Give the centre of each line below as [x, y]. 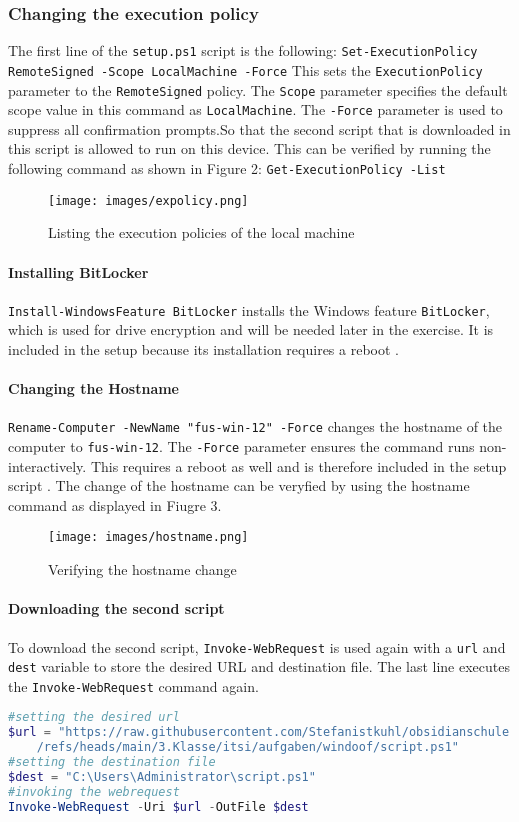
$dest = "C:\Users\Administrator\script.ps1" [162, 776]
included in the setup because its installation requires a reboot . [203, 348]
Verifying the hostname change [142, 569]
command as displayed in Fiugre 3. [115, 504]
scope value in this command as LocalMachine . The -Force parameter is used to [255, 109]
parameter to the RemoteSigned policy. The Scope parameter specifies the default [258, 89]
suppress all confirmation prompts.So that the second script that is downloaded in [259, 128]
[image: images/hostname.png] [148, 537]
